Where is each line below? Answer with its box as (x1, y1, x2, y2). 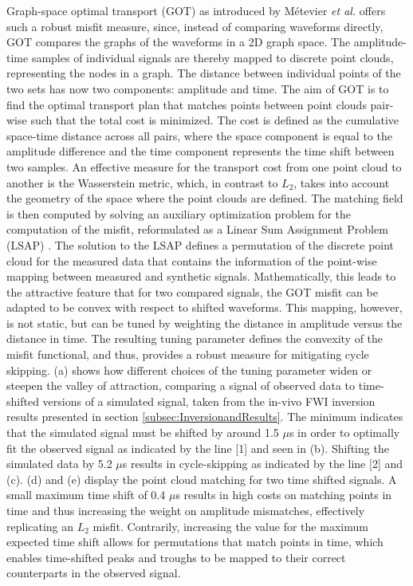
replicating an (6, 517, 74, 534)
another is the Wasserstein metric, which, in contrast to (6, 174, 278, 191)
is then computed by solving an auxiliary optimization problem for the (6, 205, 351, 222)
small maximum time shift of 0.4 (6, 486, 166, 503)
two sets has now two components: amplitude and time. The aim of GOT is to (6, 80, 389, 96)
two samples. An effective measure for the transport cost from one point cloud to (6, 158, 402, 175)
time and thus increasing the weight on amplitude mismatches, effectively (6, 502, 365, 518)
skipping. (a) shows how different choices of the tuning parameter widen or (6, 361, 372, 378)
